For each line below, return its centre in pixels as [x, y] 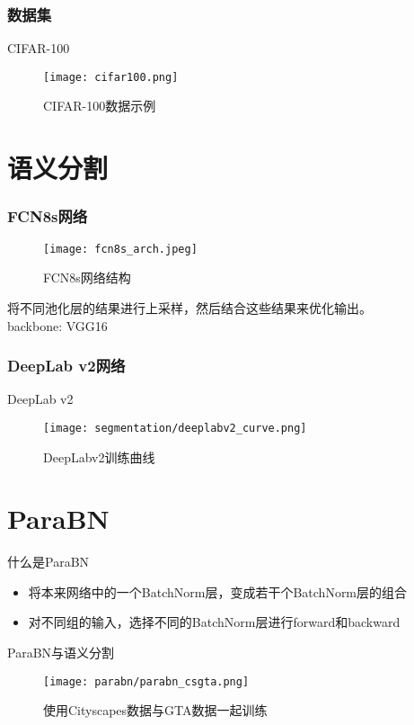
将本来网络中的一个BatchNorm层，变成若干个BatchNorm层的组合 [218, 591]
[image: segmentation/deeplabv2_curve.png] [175, 428]
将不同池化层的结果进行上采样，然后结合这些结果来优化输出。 [189, 307]
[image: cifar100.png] [111, 77]
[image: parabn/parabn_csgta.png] [146, 681]
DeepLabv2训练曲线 [99, 456]
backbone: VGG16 [57, 325]
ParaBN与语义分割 [61, 653]
